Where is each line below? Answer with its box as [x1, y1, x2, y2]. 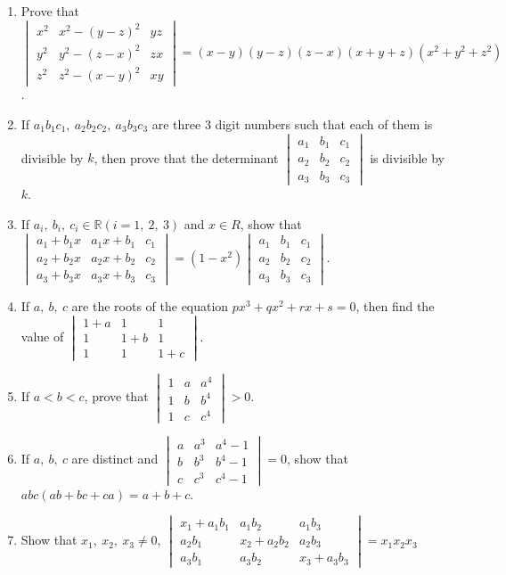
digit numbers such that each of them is [215, 114, 433, 133]
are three [151, 114, 201, 133]
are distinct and [71, 449, 159, 468]
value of [20, 326, 64, 345]
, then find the [355, 296, 435, 315]
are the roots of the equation [71, 296, 229, 315]
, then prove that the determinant [94, 148, 279, 167]
